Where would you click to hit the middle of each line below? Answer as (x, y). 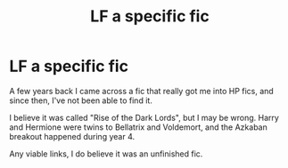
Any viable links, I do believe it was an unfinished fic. (106, 154)
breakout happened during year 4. (72, 136)
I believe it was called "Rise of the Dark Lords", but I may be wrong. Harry (144, 117)
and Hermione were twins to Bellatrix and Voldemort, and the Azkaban (138, 127)
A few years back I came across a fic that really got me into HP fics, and (141, 91)
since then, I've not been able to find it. (81, 100)
